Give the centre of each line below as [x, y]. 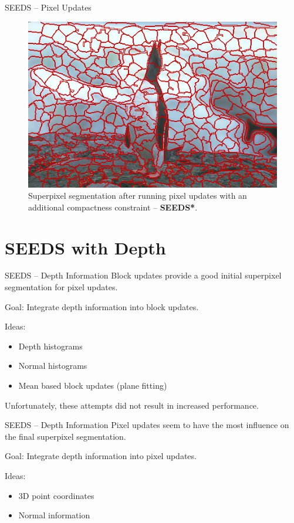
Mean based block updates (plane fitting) [93, 386]
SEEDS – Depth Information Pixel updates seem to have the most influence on [147, 425]
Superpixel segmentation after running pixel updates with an [138, 196]
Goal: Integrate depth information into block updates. [102, 306]
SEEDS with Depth [85, 247]
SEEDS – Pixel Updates [48, 7]
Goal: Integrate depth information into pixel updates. [101, 456]
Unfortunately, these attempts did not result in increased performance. [132, 405]
